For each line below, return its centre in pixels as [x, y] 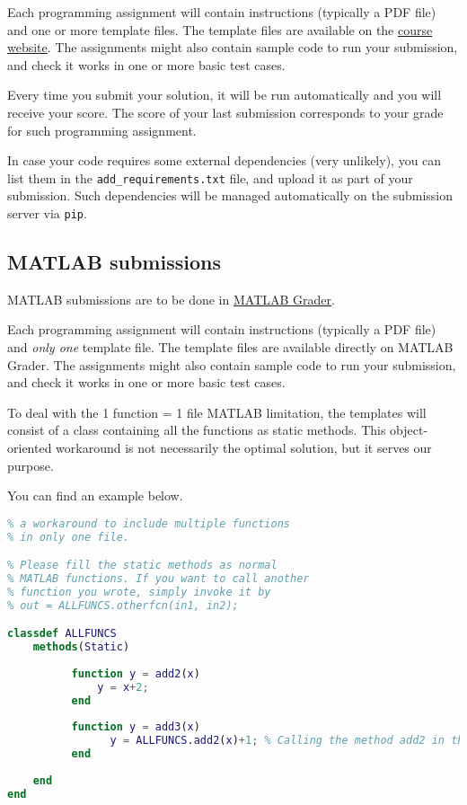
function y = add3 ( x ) [136, 727]
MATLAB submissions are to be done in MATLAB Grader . [171, 299]
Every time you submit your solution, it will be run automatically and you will [225, 95]
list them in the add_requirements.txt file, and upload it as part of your [210, 177]
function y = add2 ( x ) [136, 673]
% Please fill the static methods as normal [142, 566]
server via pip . [47, 213]
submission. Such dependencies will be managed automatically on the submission [230, 195]
